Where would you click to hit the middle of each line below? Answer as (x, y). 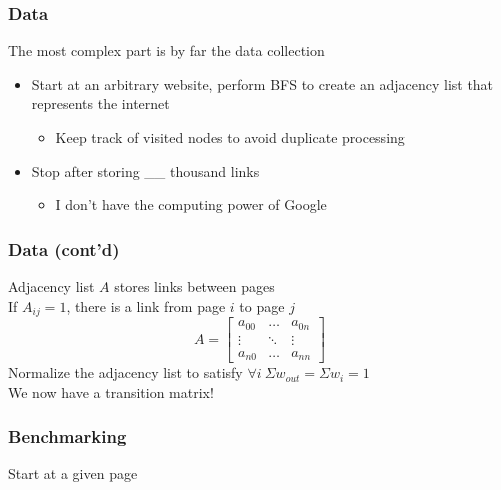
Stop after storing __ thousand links (145, 170)
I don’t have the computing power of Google (191, 204)
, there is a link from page (146, 305)
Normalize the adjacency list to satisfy (125, 372)
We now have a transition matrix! (111, 391)
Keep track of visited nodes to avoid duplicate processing (230, 137)
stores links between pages (194, 286)
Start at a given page (73, 473)
